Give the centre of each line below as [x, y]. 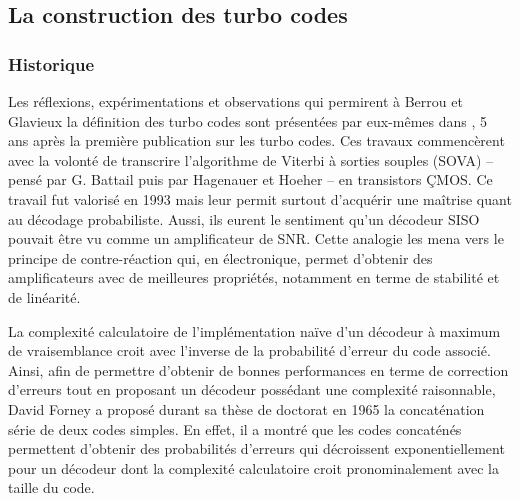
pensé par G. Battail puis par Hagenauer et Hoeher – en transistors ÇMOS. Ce [250, 179]
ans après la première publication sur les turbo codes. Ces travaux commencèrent [256, 140]
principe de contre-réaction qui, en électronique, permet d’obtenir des [220, 257]
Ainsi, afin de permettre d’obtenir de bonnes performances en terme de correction [258, 369]
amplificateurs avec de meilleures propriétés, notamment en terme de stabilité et [254, 277]
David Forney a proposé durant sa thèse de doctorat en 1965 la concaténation [246, 408]
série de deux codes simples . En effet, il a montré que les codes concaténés [235, 428]
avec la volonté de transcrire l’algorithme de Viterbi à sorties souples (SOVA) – [251, 159]
